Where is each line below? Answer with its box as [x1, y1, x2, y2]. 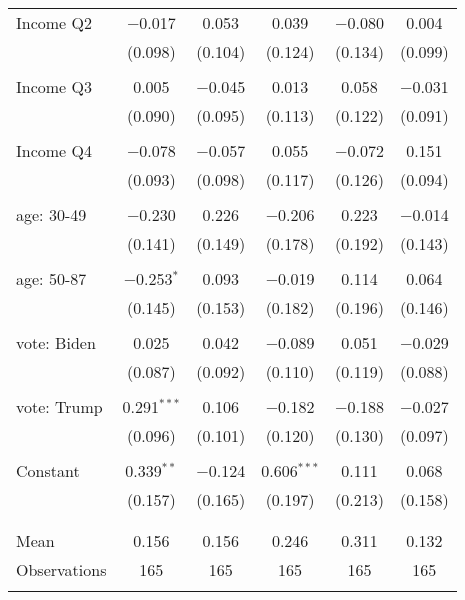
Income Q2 [16, 11, 92, 34]
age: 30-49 [16, 203, 87, 226]
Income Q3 [16, 75, 92, 98]
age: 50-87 [16, 267, 87, 290]
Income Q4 [16, 139, 92, 162]
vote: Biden [16, 331, 96, 354]
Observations [16, 558, 107, 581]
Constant [16, 459, 80, 482]
